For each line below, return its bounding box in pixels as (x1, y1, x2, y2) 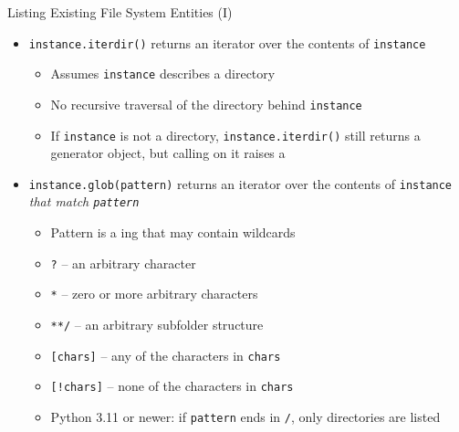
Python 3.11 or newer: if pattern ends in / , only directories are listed (50, 407, 441, 426)
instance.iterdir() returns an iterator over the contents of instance (28, 33, 426, 52)
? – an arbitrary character (50, 253, 196, 272)
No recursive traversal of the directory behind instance (50, 94, 362, 113)
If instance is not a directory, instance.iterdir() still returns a (50, 125, 421, 144)
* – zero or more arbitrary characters (50, 284, 258, 303)
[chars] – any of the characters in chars (50, 345, 281, 364)
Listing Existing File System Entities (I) (7, 3, 233, 21)
